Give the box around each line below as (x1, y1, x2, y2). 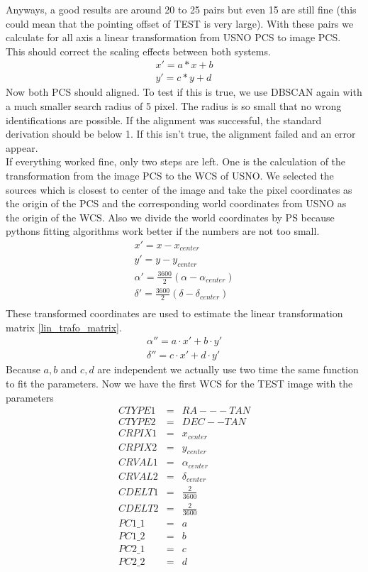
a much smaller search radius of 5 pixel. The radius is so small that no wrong (6, 99, 342, 114)
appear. (6, 140, 38, 155)
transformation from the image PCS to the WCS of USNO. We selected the (6, 168, 334, 182)
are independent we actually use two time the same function (97, 362, 359, 377)
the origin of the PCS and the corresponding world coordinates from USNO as (6, 196, 347, 211)
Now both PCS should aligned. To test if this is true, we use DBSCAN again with (6, 84, 362, 99)
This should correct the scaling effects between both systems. (6, 43, 271, 58)
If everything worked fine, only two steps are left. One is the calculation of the (6, 154, 346, 169)
